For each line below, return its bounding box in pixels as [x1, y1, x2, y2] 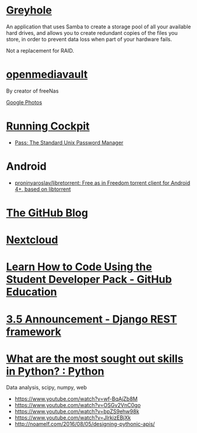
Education [6, 285, 57, 299]
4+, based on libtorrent [14, 185, 71, 193]
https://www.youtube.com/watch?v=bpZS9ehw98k [14, 408, 140, 415]
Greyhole [6, 4, 52, 17]
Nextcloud [6, 233, 58, 247]
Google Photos [6, 99, 42, 106]
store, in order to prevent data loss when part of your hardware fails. [6, 35, 172, 43]
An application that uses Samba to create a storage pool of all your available [6, 23, 191, 30]
